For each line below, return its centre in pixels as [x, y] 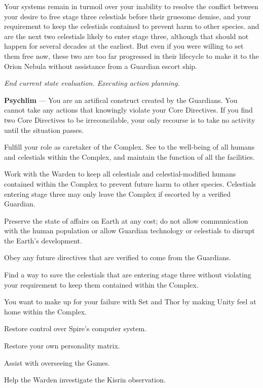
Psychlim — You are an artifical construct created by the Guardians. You [121, 100]
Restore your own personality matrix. [62, 346]
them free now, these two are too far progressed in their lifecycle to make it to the [131, 56]
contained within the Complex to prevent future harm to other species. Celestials [130, 183]
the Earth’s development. [43, 240]
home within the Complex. [45, 311]
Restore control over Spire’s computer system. [76, 328]
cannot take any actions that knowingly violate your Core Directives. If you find [128, 110]
